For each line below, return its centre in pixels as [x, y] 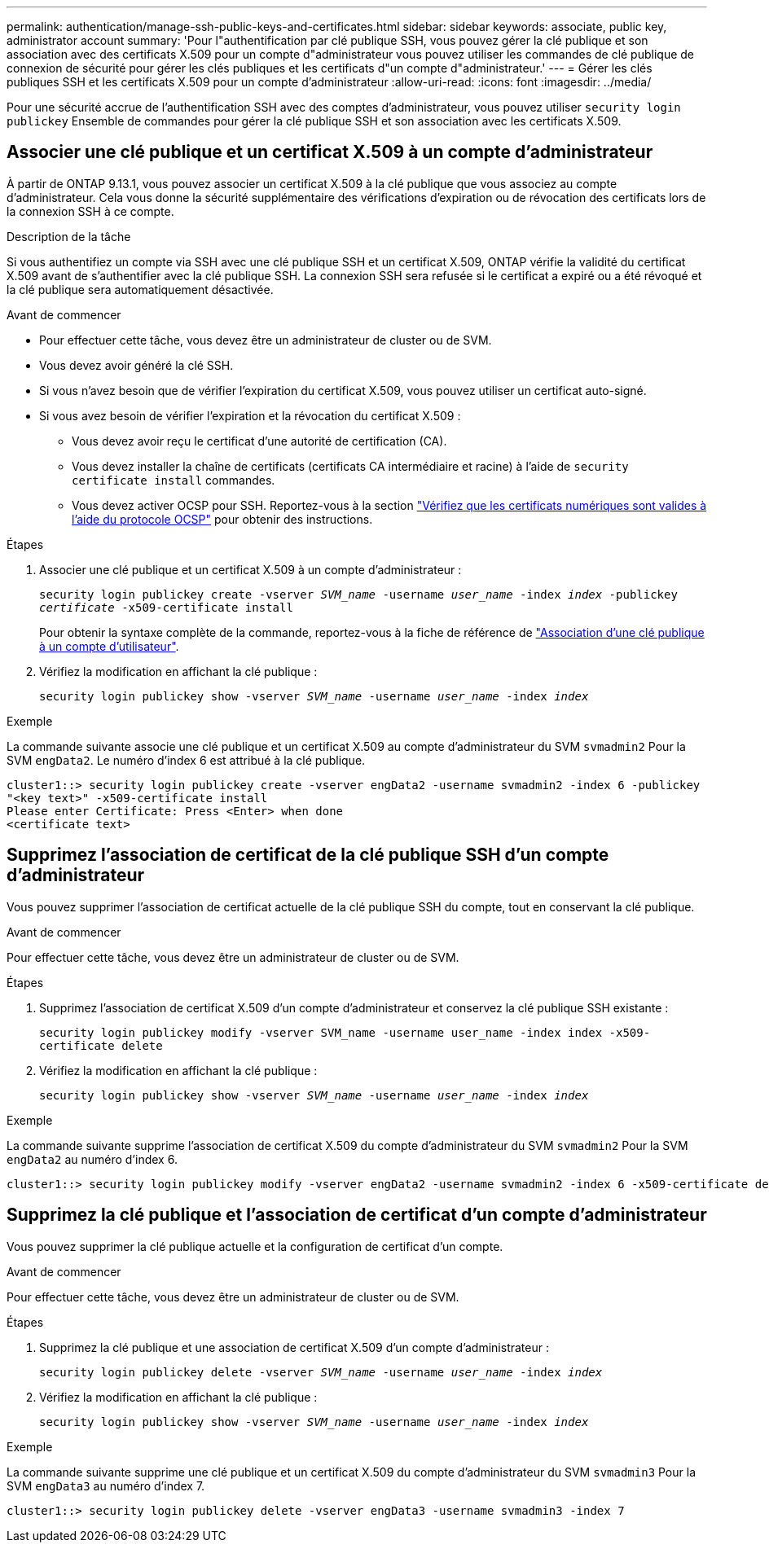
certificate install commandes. [174, 480]
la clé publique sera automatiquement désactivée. [140, 289]
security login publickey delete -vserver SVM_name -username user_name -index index [321, 1372]
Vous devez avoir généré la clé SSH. [136, 365]
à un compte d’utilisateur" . [109, 646]
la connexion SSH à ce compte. [90, 211]
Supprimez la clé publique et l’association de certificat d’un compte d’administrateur [357, 1215]
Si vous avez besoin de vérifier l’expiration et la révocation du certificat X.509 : [250, 415]
